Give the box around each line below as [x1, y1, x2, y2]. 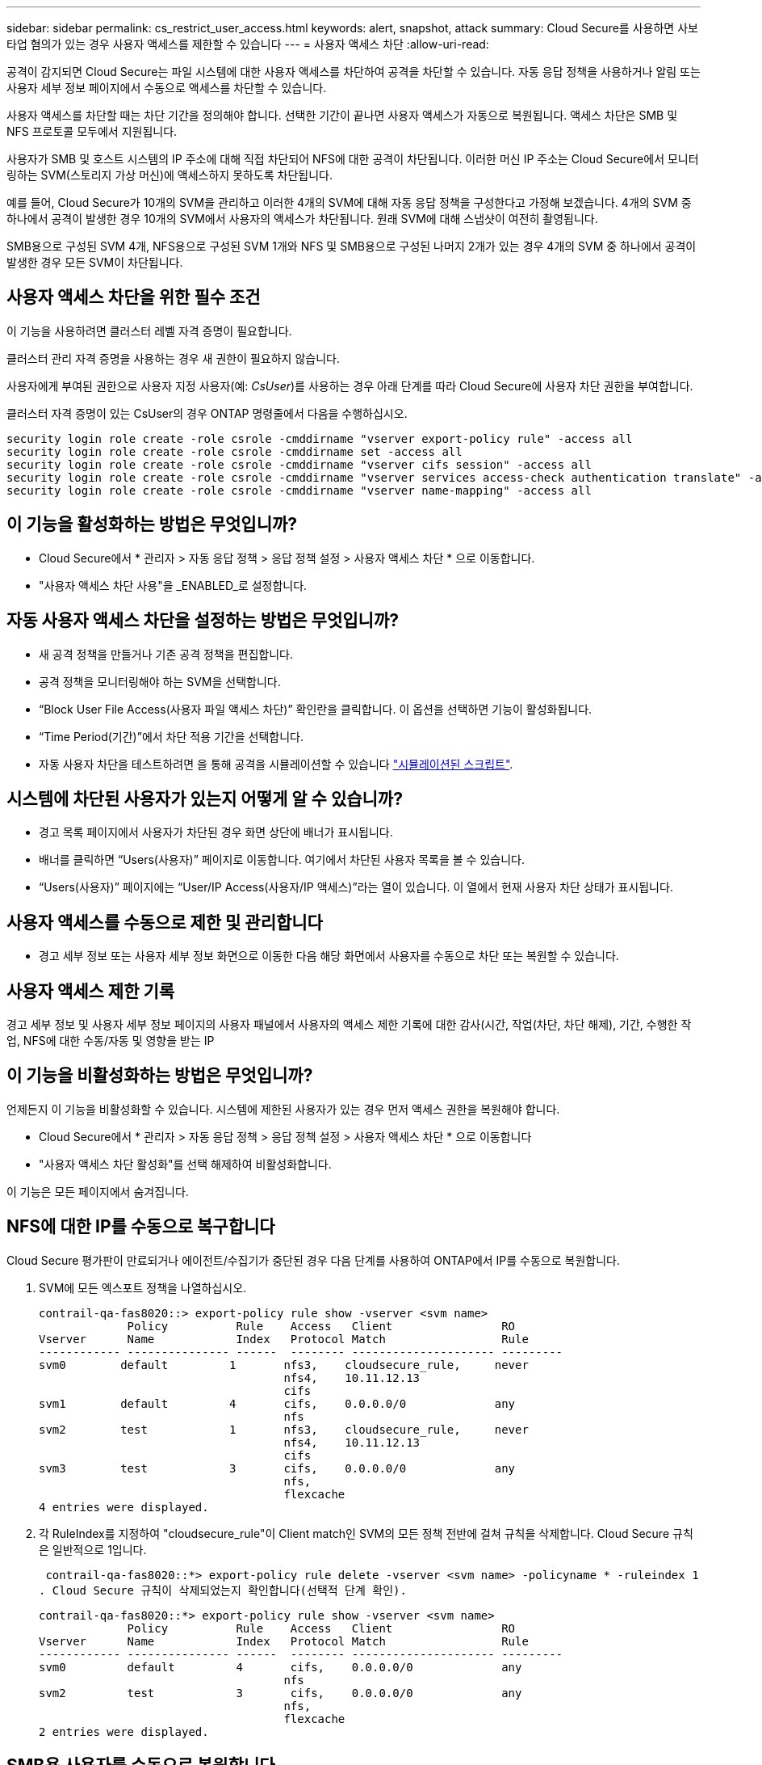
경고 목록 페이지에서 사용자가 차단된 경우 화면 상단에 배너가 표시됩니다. [39, 825, 393, 840]
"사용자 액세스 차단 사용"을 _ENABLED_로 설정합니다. [39, 578, 308, 592]
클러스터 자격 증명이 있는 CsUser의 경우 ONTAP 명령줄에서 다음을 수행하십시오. [6, 406, 408, 420]
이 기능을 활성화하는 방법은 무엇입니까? [6, 514, 298, 535]
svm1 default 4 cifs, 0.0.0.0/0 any [39, 1396, 516, 1410]
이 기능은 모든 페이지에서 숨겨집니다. [6, 1184, 189, 1198]
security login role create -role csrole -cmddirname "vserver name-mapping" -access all [6, 483, 592, 497]
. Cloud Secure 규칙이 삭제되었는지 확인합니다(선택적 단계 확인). [39, 1583, 407, 1597]
